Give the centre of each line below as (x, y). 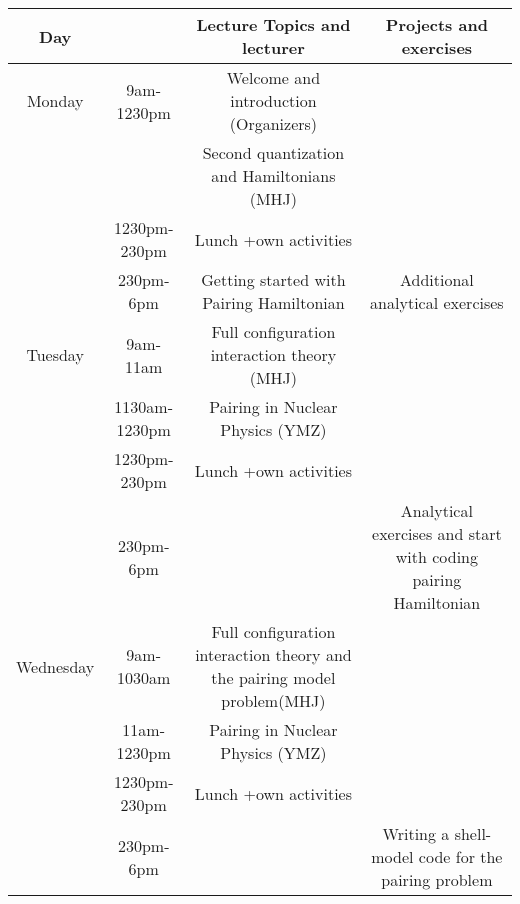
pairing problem (437, 879)
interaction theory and (273, 654)
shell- (473, 833)
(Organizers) (273, 123)
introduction (273, 100)
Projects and (436, 24)
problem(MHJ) (273, 700)
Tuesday (55, 354)
